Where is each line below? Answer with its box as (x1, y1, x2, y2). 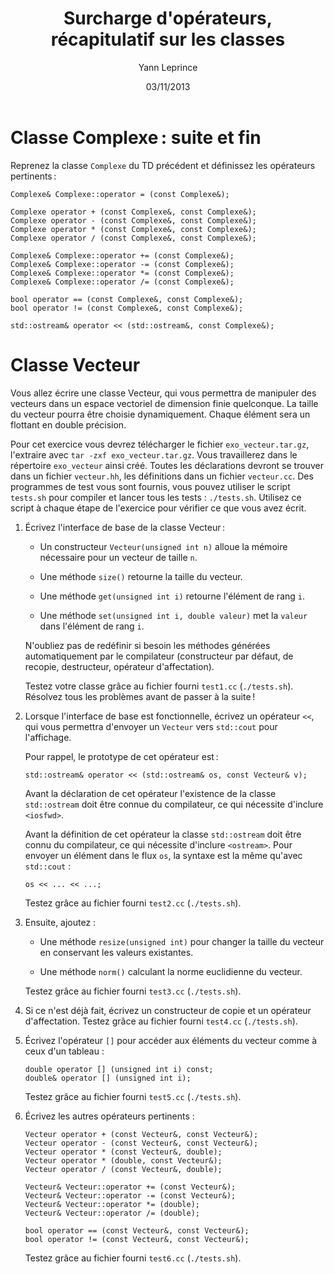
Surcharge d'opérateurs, (63, 7, 273, 30)
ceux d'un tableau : (24, 1045, 105, 1057)
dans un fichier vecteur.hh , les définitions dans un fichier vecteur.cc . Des (10, 470, 314, 482)
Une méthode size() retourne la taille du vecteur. (39, 570, 243, 582)
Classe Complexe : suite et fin (10, 126, 262, 149)
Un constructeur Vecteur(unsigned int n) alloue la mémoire (39, 540, 288, 552)
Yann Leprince (138, 61, 198, 73)
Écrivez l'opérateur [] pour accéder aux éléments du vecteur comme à (24, 1034, 318, 1046)
